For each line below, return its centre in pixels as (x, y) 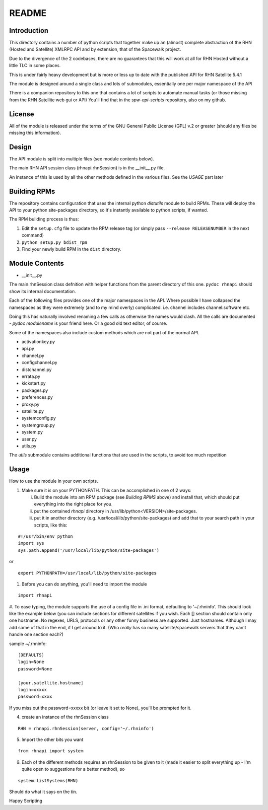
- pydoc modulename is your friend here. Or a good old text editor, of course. (88, 323)
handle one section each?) (36, 634)
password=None (35, 669)
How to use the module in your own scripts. (54, 481)
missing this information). (35, 133)
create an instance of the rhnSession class (65, 717)
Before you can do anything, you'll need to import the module (84, 584)
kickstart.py (33, 383)
